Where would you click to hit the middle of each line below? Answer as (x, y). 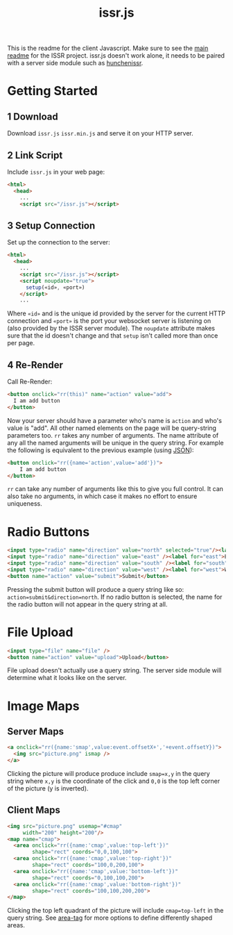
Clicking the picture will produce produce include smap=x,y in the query (109, 773)
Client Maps (34, 810)
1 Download (33, 116)
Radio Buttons (49, 532)
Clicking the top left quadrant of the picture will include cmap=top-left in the (115, 911)
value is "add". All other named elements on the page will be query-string (112, 428)
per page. (21, 343)
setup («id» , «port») (55, 287)
